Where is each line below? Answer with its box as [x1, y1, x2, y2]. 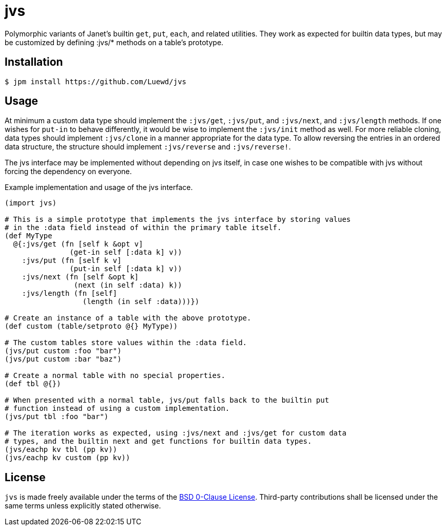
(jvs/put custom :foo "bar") [5, 347, 122, 355]
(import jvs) [5, 199, 57, 207]
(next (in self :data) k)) [73, 281, 182, 290]
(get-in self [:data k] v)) [69, 248, 182, 257]
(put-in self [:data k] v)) [69, 264, 182, 273]
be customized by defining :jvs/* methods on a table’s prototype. [5, 37, 224, 47]
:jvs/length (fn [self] [22, 289, 118, 298]
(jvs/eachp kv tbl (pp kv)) [5, 445, 118, 454]
